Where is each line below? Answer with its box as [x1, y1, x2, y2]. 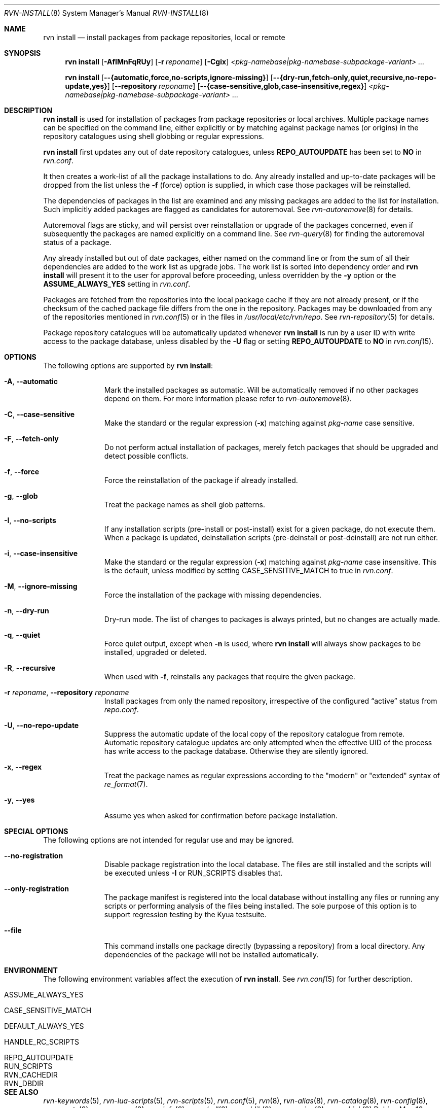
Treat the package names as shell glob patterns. [104, 500, 265, 509]
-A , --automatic [4, 377, 58, 386]
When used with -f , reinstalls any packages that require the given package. [104, 672, 355, 681]
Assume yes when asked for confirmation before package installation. [104, 811, 338, 820]
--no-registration [4, 851, 63, 860]
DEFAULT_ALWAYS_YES [4, 1022, 84, 1030]
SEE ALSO [4, 1088, 39, 1096]
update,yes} [65, 82, 107, 90]
